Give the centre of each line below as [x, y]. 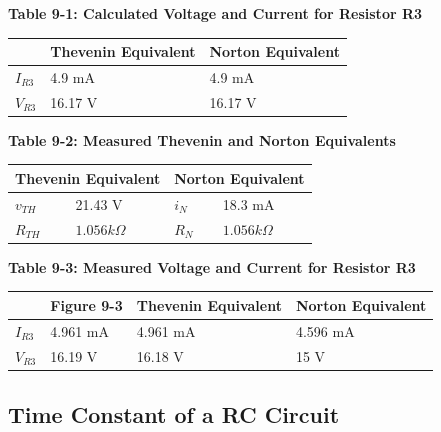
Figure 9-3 [86, 304]
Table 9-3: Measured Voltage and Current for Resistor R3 [212, 266]
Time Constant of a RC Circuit [174, 414]
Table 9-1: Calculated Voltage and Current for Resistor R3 [215, 13]
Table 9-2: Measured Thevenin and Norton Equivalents [202, 139]
